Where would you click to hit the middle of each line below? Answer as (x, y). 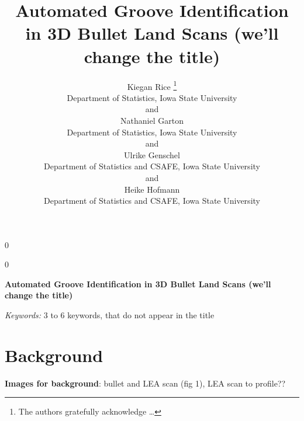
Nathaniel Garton (152, 120)
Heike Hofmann (152, 189)
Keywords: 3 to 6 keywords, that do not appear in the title (110, 315)
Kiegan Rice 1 (152, 85)
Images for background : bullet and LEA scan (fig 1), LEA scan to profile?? (145, 383)
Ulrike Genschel (152, 154)
